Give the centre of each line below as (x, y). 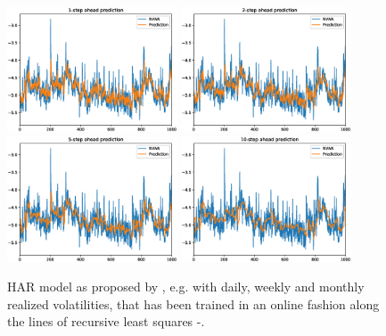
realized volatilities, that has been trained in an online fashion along (193, 303)
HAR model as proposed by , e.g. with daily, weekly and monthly (186, 287)
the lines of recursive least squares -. (106, 321)
